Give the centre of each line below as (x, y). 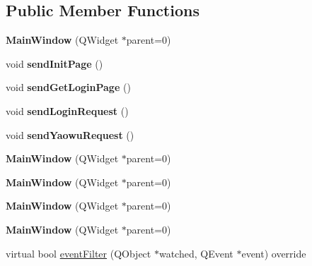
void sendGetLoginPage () (68, 87)
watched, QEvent (196, 253)
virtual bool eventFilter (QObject (79, 253)
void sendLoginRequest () (67, 110)
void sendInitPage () (54, 63)
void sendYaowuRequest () (70, 134)
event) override (274, 253)
